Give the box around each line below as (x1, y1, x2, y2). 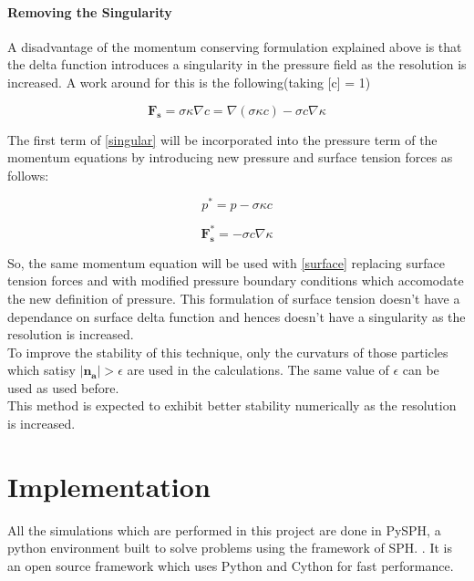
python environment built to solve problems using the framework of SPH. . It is (7, 538, 452, 557)
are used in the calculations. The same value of (127, 360, 389, 379)
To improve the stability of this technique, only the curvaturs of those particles (7, 342, 448, 361)
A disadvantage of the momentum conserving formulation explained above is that (7, 36, 462, 56)
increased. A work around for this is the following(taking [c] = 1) (7, 72, 371, 91)
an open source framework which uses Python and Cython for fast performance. (7, 555, 454, 575)
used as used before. (7, 378, 119, 397)
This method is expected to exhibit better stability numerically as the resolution (7, 396, 457, 415)
